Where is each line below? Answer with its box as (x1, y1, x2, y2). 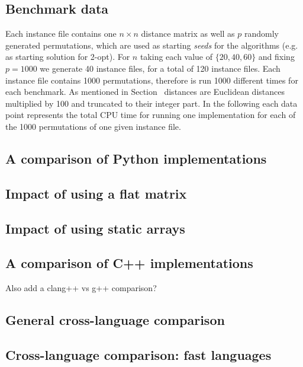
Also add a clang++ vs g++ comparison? (5, 282, 157, 294)
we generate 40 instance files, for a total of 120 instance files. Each (40, 62, 281, 74)
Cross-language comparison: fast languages (5, 345, 272, 363)
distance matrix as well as (141, 27, 235, 40)
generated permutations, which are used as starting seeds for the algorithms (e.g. (5, 39, 298, 51)
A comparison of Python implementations (5, 149, 267, 167)
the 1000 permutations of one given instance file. (5, 120, 181, 132)
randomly (244, 27, 279, 40)
